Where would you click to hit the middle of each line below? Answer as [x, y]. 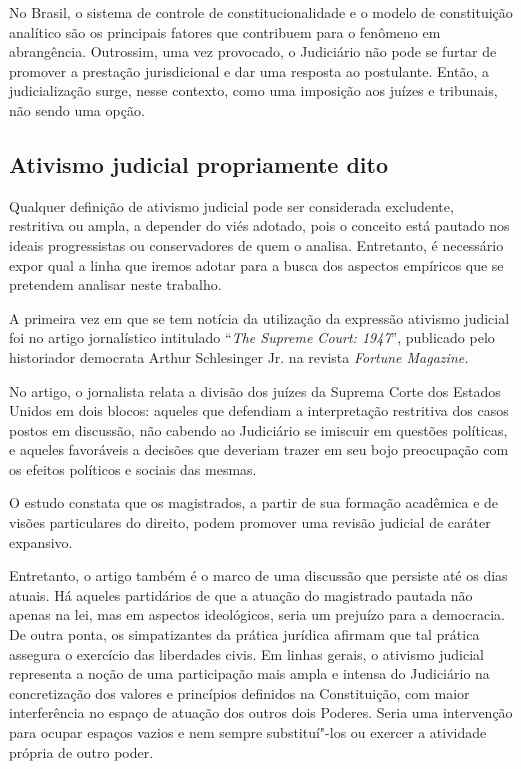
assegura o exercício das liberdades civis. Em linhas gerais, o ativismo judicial [247, 653]
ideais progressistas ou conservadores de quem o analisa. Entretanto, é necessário [256, 244]
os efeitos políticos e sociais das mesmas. [133, 468]
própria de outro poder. [81, 751]
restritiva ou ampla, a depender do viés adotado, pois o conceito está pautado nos [259, 225]
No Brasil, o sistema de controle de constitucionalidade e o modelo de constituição [261, 12]
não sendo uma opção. [77, 109]
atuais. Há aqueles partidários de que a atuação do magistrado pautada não [241, 594]
